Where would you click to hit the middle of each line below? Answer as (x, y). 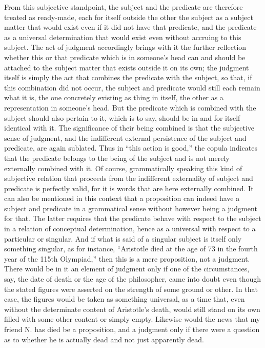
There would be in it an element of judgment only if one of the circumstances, (127, 269)
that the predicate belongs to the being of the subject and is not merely (117, 158)
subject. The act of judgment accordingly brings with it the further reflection (125, 47)
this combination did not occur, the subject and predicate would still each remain (132, 87)
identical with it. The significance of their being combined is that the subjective (129, 128)
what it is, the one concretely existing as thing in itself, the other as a (114, 97)
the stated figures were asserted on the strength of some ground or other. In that (131, 289)
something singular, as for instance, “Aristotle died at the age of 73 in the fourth (131, 249)
